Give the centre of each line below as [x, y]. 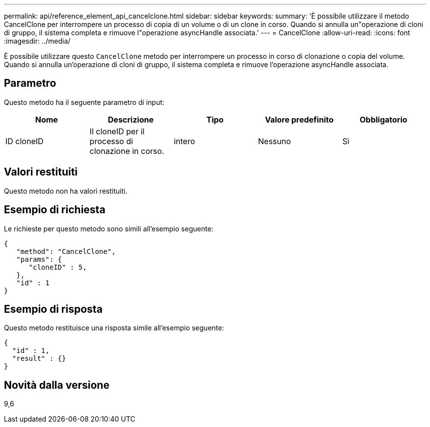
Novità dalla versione [57, 385]
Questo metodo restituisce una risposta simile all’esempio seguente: [114, 328]
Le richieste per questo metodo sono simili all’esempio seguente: [109, 228]
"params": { [39, 259]
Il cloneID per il [117, 131]
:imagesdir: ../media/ [37, 41]
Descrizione [131, 119]
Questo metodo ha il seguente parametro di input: [84, 102]
